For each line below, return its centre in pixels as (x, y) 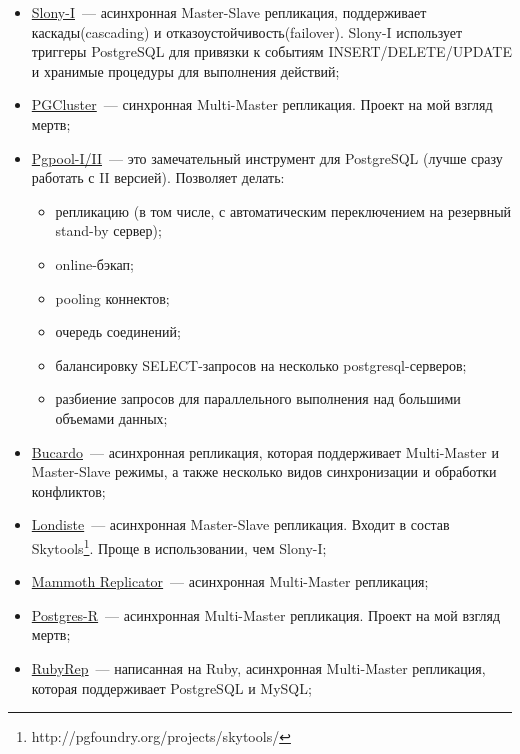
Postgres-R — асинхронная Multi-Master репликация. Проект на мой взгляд (266, 614)
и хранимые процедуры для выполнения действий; (185, 70)
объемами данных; (111, 417)
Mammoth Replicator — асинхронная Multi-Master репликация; (230, 581)
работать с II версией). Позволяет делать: (158, 177)
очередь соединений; (118, 331)
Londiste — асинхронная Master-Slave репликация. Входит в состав (240, 524)
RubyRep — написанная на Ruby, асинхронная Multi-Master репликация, (258, 667)
